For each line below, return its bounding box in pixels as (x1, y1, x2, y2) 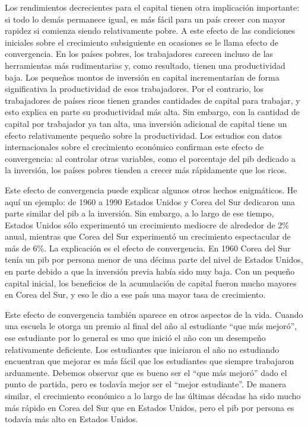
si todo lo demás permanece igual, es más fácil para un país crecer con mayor (5, 12, 285, 25)
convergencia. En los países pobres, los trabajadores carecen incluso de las (5, 47, 274, 60)
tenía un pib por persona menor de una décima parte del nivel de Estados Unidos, (5, 253, 303, 266)
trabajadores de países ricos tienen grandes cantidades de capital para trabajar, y (5, 94, 300, 106)
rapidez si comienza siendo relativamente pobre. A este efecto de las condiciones (5, 24, 296, 37)
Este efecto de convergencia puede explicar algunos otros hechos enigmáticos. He (5, 183, 297, 196)
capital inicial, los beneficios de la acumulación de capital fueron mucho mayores (5, 276, 297, 289)
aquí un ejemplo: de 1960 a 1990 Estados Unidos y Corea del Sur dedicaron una (5, 195, 296, 208)
